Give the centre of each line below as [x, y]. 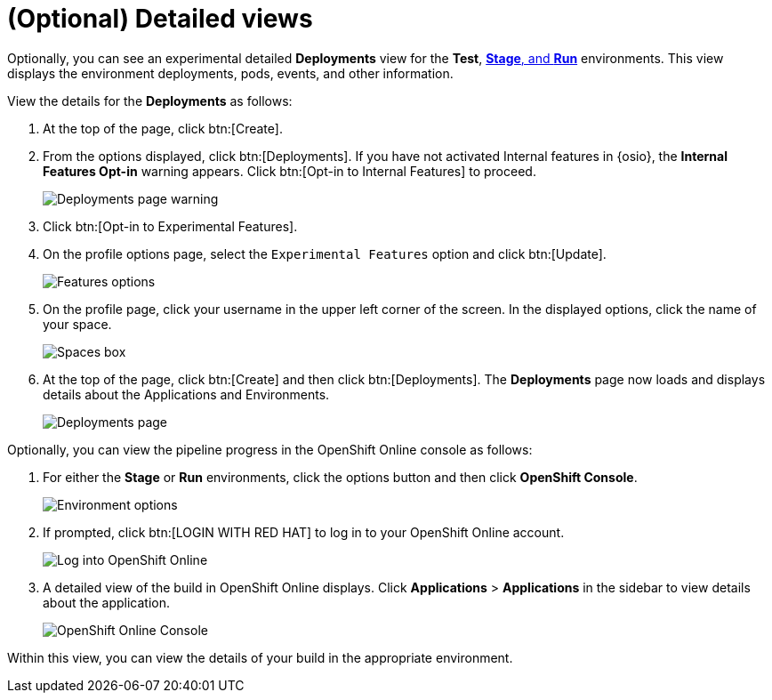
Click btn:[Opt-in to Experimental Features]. [170, 226]
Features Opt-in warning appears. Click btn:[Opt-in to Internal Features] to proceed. [289, 171]
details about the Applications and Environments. [186, 394]
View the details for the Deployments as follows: [150, 101]
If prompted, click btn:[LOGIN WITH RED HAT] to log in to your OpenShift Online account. [304, 532]
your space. [77, 324]
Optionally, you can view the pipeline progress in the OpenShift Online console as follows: [270, 449]
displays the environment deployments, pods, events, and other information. [230, 73]
